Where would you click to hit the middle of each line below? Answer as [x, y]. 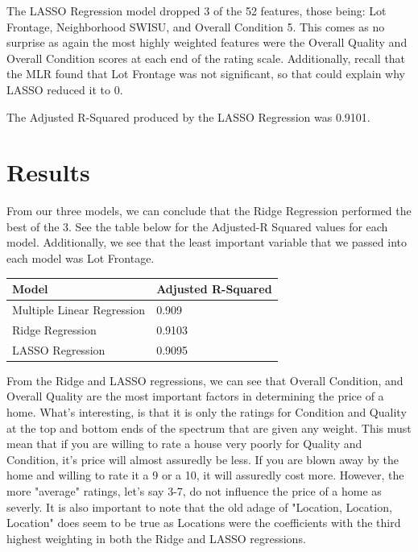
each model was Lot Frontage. [81, 258]
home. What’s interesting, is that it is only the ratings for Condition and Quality [207, 411]
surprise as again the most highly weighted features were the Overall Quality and [207, 42]
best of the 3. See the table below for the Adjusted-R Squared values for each [197, 226]
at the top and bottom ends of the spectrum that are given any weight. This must [209, 427]
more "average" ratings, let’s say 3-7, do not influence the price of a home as [194, 490]
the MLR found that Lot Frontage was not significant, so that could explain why [206, 74]
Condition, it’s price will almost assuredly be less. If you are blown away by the [203, 459]
